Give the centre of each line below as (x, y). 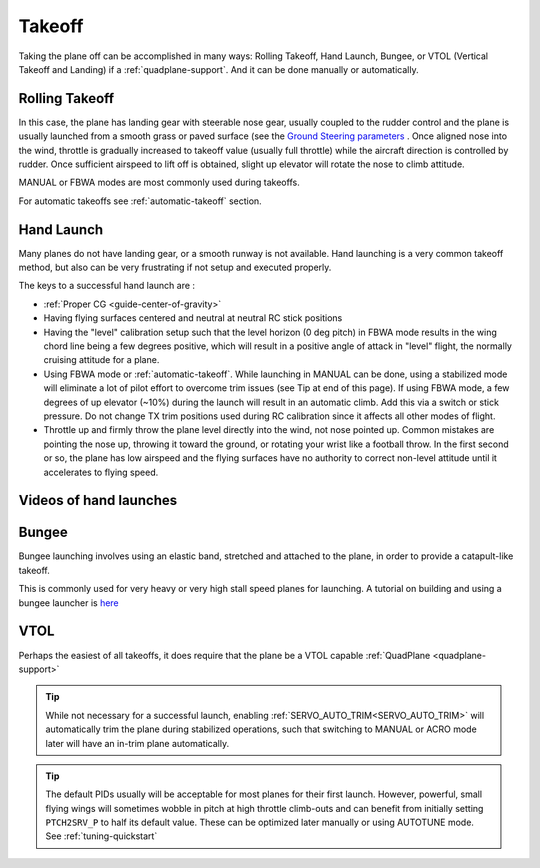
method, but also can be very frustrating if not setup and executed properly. (175, 267)
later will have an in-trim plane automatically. (137, 743)
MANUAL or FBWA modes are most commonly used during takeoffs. (159, 182)
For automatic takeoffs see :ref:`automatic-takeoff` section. (140, 201)
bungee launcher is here (68, 602)
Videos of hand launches (98, 500)
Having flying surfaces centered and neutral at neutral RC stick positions (193, 318)
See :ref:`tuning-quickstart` (101, 836)
